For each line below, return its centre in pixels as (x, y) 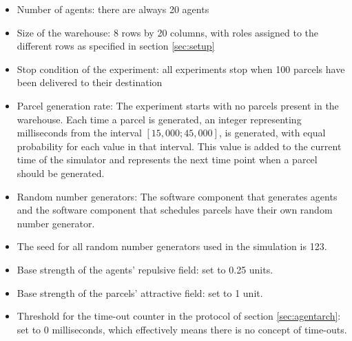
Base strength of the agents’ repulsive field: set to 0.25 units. (145, 269)
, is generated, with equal (272, 133)
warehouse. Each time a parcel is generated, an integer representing (159, 119)
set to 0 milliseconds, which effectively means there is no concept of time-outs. (182, 329)
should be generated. (61, 173)
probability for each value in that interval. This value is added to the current (179, 146)
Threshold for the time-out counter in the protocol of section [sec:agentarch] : (179, 316)
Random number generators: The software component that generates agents (177, 196)
